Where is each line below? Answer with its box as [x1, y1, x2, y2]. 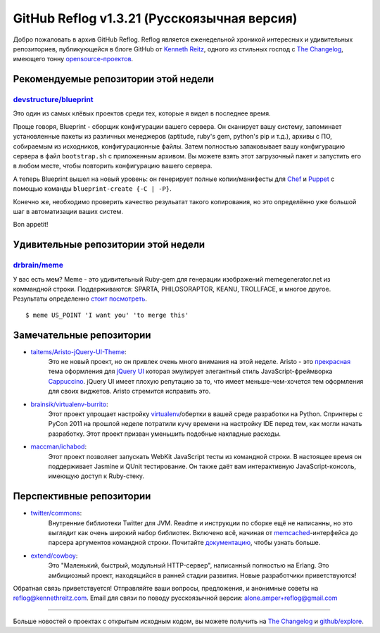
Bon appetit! [13, 220, 49, 229]
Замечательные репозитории [13, 329, 151, 341]
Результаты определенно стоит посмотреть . [13, 294, 148, 303]
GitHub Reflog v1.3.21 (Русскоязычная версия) [13, 11, 298, 26]
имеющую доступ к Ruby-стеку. [48, 472, 144, 480]
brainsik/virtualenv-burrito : [30, 400, 108, 408]
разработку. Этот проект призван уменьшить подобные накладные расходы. [48, 430, 281, 438]
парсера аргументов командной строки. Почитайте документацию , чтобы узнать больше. [48, 539, 321, 547]
